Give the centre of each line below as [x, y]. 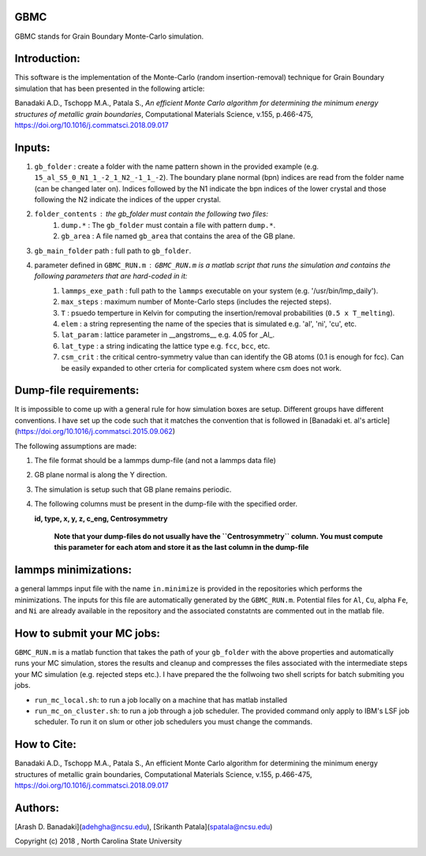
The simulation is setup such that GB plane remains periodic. [133, 489]
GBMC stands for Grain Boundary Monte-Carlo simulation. [109, 36]
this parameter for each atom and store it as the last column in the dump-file [181, 548]
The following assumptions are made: [76, 446]
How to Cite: [45, 744]
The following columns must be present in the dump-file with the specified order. [166, 504]
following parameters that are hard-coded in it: [111, 276]
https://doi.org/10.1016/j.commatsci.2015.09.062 [95, 432]
